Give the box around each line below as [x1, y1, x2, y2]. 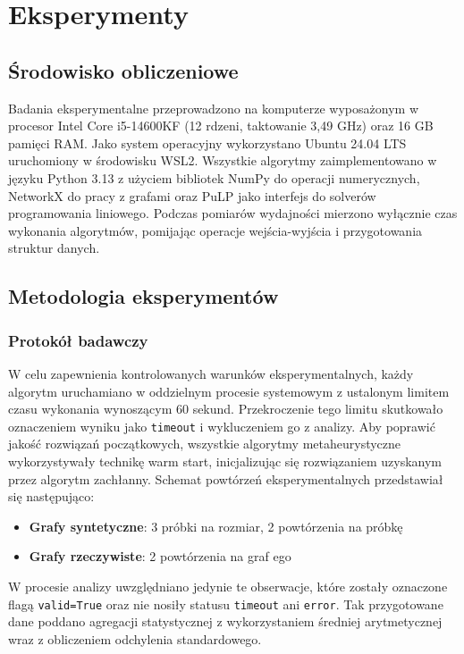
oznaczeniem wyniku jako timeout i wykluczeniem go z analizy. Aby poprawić [8, 416, 435, 435]
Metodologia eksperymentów [8, 282, 279, 310]
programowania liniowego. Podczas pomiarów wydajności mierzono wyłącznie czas [8, 204, 458, 222]
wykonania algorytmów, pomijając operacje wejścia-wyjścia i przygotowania [8, 221, 423, 239]
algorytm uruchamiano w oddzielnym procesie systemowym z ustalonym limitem [8, 381, 450, 400]
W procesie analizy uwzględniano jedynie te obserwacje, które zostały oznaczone [8, 576, 448, 595]
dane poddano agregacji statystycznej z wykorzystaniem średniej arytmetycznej [8, 612, 443, 631]
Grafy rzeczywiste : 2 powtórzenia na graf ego [29, 547, 291, 566]
